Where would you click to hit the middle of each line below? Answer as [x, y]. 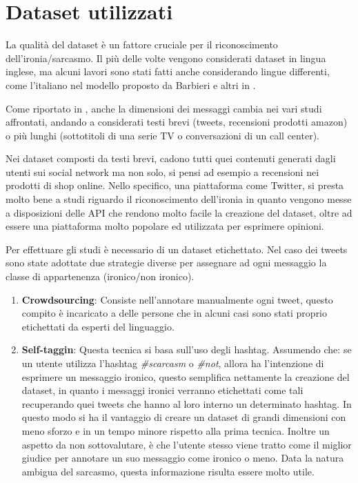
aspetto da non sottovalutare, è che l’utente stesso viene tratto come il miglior [187, 444]
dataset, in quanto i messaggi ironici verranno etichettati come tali [162, 390]
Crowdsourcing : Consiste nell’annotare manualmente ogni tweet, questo [177, 299]
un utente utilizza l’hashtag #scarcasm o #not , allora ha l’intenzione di [173, 363]
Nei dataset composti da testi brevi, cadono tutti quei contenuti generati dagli [171, 158]
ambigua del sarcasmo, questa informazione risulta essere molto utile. [168, 471]
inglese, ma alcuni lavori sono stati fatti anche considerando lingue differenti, [168, 71]
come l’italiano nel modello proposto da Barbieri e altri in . [131, 85]
